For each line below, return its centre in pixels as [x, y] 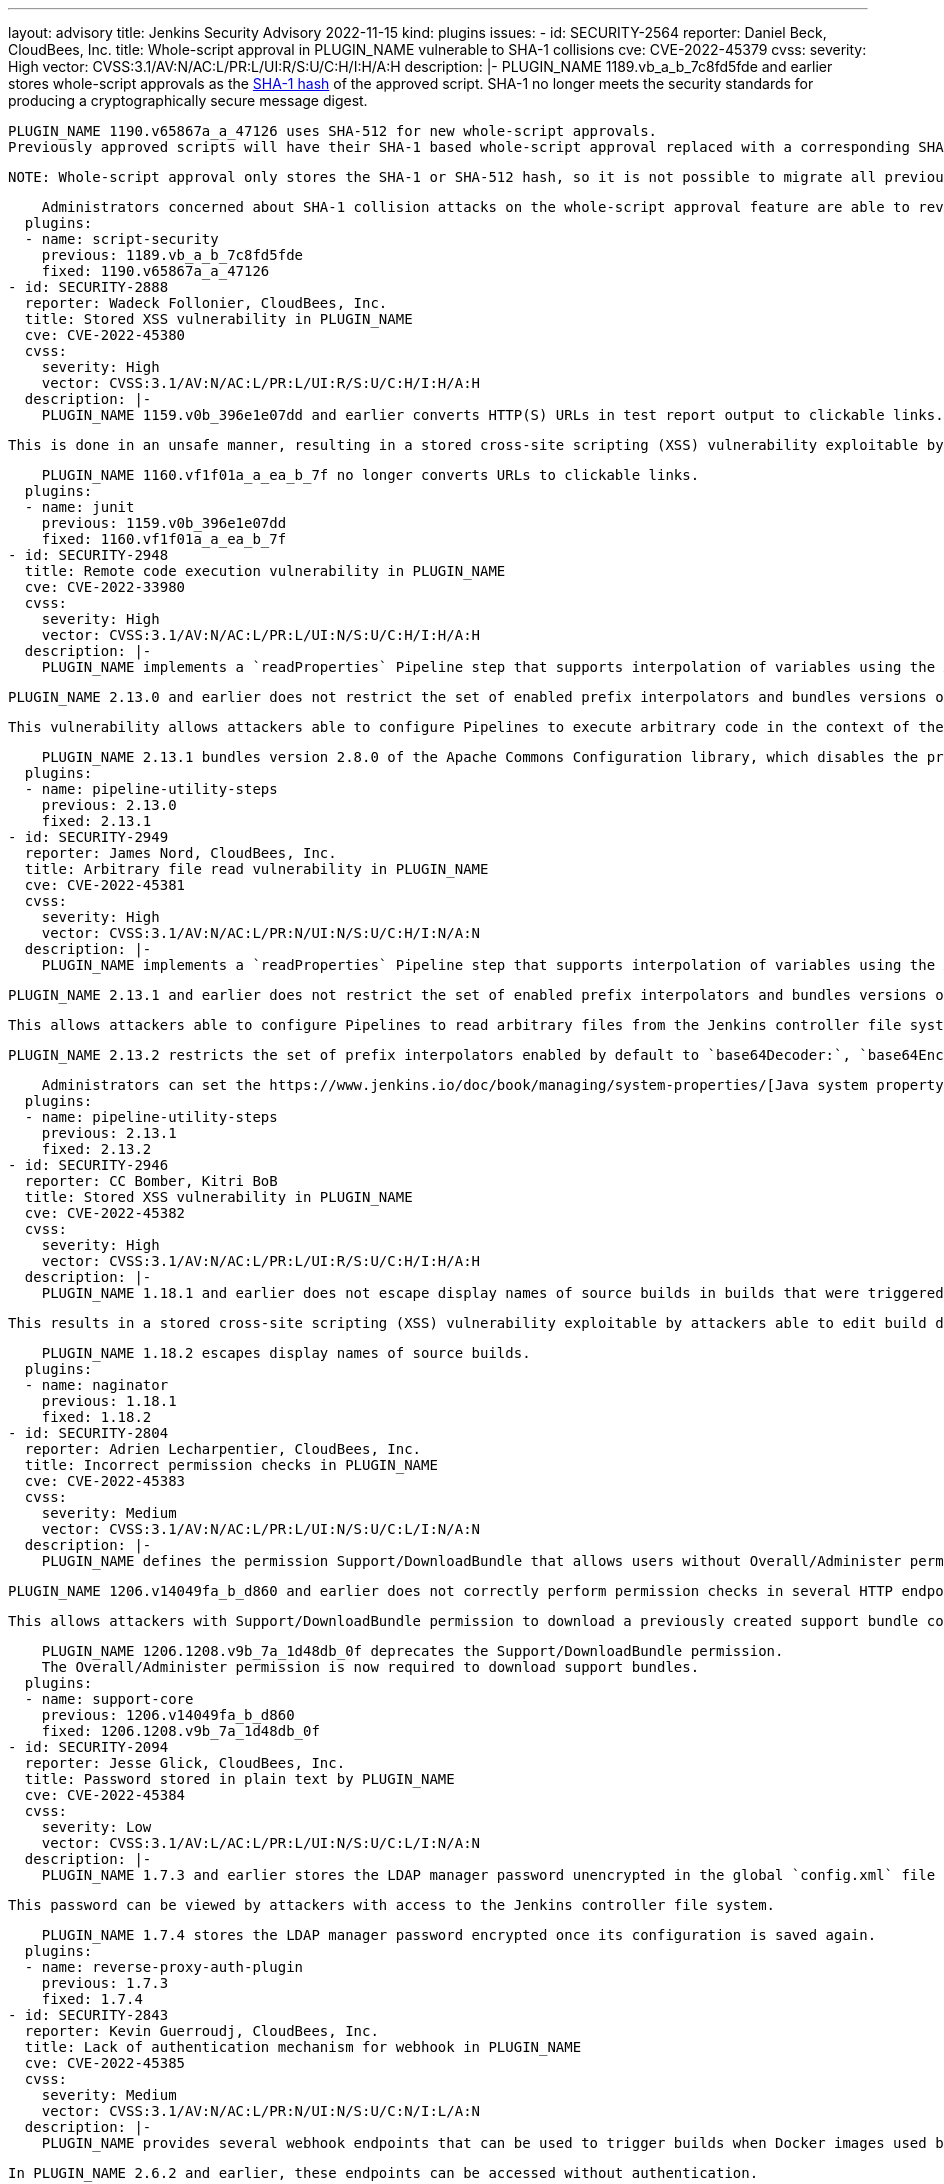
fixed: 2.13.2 [96, 1149]
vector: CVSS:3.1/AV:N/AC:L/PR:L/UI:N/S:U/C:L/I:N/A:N [261, 1529]
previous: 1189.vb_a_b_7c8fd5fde [172, 255]
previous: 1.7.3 [105, 1983]
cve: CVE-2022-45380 [105, 335]
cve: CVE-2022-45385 [105, 2063]
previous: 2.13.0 [109, 805]
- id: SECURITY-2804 [88, 1433]
